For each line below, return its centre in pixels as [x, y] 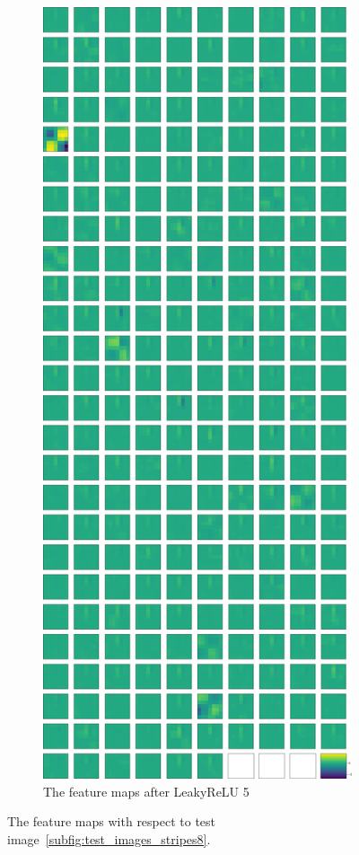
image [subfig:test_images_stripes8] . [109, 838]
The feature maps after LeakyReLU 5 [146, 791]
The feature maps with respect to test [112, 821]
